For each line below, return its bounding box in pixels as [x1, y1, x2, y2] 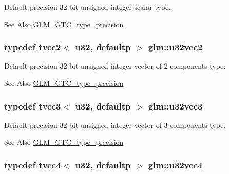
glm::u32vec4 [148, 158, 203, 171]
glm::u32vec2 [148, 40, 203, 53]
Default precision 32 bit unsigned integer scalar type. [4, 2, 171, 12]
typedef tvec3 [4, 99, 61, 112]
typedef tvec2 [4, 40, 61, 53]
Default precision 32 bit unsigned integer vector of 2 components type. [4, 60, 226, 71]
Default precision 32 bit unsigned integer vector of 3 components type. [4, 119, 226, 130]
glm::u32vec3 [148, 99, 203, 112]
